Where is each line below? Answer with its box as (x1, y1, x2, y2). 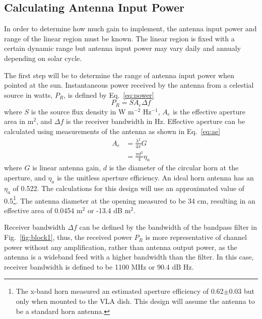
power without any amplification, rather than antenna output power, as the (4, 241, 237, 252)
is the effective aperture (172, 106, 245, 116)
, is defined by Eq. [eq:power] (63, 89, 154, 100)
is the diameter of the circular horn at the (109, 162, 239, 173)
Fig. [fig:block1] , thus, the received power (4, 232, 132, 242)
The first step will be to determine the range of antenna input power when (4, 70, 234, 80)
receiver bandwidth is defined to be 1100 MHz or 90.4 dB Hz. (4, 261, 194, 272)
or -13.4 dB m (87, 205, 131, 215)
